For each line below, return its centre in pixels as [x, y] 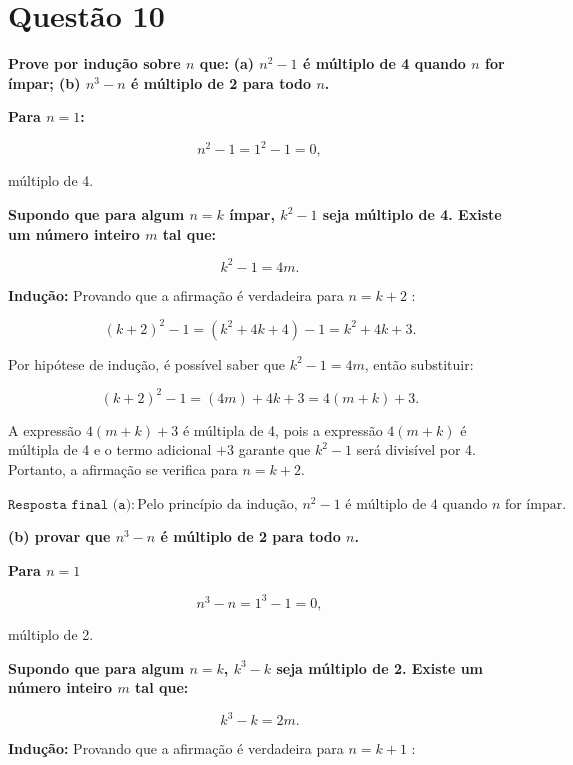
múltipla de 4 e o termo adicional [110, 449]
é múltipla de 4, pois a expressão [282, 429]
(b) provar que [59, 536]
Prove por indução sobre [94, 63]
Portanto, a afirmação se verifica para [123, 469]
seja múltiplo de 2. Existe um [380, 667]
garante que [274, 449]
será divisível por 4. [416, 449]
